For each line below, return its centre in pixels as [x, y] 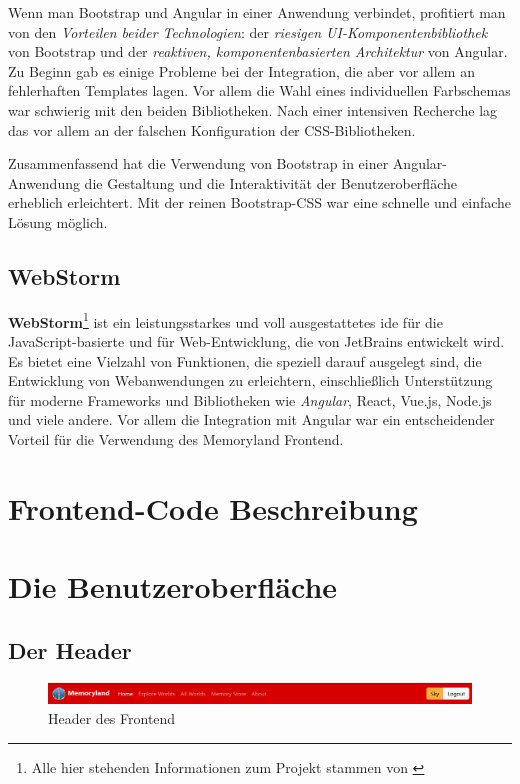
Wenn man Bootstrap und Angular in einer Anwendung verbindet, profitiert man [257, 12]
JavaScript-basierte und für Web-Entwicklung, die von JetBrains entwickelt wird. [256, 340]
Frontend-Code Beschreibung [213, 507]
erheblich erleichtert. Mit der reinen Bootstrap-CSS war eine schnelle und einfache [260, 202]
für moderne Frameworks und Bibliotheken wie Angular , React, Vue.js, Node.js [250, 399]
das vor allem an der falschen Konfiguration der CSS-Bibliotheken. [212, 129]
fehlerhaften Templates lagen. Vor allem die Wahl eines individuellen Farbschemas [259, 90]
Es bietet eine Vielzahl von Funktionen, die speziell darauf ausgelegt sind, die [245, 360]
